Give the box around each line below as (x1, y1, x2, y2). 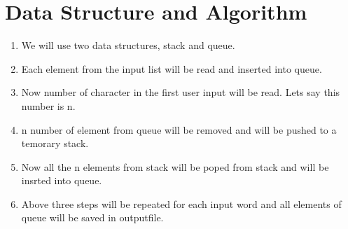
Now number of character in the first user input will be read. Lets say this (21, 85, 340, 99)
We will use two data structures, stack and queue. (21, 38, 235, 53)
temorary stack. (21, 136, 89, 151)
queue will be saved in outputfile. (21, 210, 164, 225)
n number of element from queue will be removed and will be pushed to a (21, 122, 337, 137)
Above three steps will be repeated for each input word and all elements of (21, 196, 342, 211)
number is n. (21, 98, 76, 113)
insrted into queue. (21, 173, 102, 188)
